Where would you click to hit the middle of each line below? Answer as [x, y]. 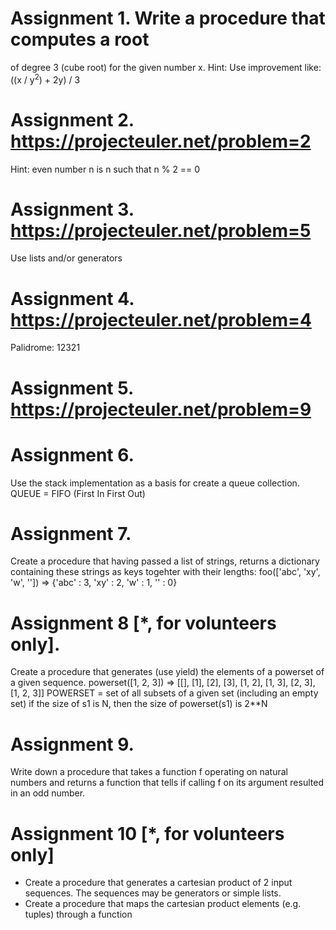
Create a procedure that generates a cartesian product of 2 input [158, 883]
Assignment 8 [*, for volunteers [143, 623]
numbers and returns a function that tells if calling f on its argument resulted [167, 783]
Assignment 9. [72, 744]
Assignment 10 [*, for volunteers [147, 833]
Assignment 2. [72, 119]
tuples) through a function [78, 914]
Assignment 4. [72, 298]
